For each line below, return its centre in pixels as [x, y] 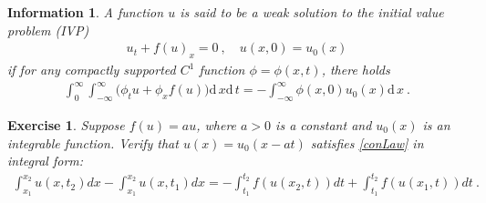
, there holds [356, 70]
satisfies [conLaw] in [367, 142]
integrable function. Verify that [93, 142]
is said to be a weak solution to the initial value [312, 12]
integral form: [46, 161]
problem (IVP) [48, 30]
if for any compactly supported [92, 70]
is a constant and [324, 124]
